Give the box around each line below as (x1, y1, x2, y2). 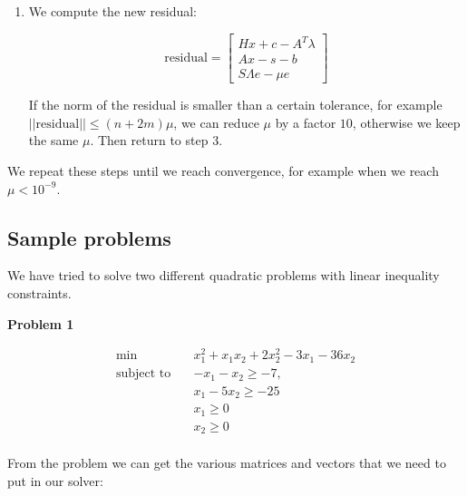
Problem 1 (7, 314, 74, 333)
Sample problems (7, 223, 171, 251)
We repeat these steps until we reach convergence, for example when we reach (7, 160, 439, 180)
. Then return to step (90, 131, 209, 150)
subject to (115, 367, 171, 381)
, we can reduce (173, 112, 259, 131)
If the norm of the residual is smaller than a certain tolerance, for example (28, 95, 443, 114)
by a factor (275, 112, 336, 131)
